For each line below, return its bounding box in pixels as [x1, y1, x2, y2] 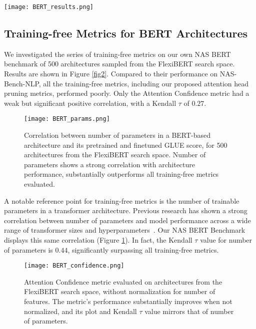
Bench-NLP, [4, 78, 41, 88]
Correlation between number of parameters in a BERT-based [24, 130, 211, 140]
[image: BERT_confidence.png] [24, 262, 124, 270]
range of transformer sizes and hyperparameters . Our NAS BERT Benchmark [4, 225, 245, 235]
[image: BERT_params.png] [24, 115, 110, 123]
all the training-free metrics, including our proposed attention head [43, 78, 249, 88]
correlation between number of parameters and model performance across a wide [4, 215, 251, 225]
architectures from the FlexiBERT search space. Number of [24, 149, 206, 160]
